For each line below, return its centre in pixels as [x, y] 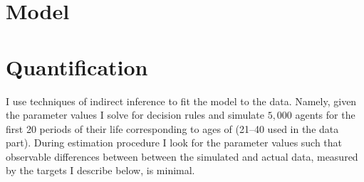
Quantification [77, 66]
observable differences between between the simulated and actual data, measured [182, 156]
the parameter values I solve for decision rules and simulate [135, 115]
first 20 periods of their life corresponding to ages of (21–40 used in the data [172, 128]
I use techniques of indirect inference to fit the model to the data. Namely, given [181, 101]
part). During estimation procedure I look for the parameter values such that [174, 143]
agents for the [325, 115]
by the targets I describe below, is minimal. [100, 170]
